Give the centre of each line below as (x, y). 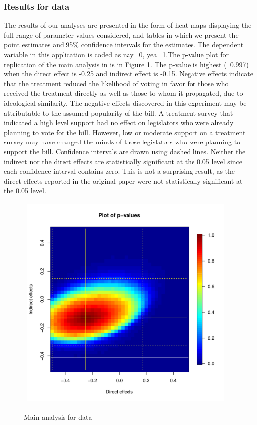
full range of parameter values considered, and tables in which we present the (121, 35)
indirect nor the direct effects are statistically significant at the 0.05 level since (123, 161)
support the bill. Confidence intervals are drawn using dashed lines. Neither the (125, 151)
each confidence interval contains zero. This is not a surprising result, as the (120, 171)
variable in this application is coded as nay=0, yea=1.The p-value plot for (116, 54)
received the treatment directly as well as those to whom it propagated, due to (124, 93)
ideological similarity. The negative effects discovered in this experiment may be (125, 103)
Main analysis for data (58, 416)
